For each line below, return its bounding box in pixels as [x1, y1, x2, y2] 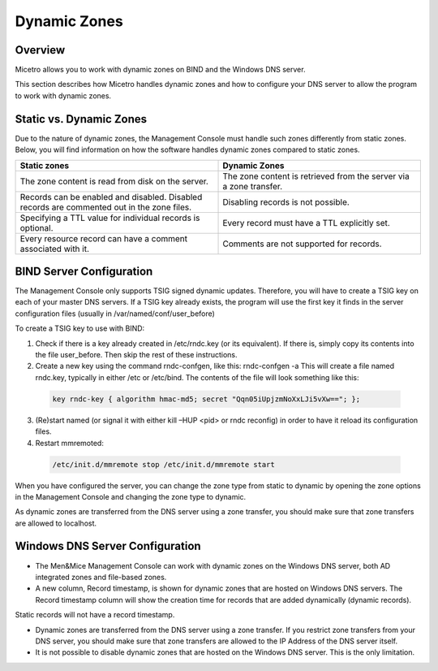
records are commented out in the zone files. [19, 201, 192, 213]
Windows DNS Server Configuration [15, 539, 202, 553]
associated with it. [19, 243, 89, 254]
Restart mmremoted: [35, 438, 105, 448]
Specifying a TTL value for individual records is [19, 212, 200, 223]
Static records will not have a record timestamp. [15, 610, 175, 620]
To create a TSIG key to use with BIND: [15, 323, 145, 333]
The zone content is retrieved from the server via [222, 171, 410, 182]
